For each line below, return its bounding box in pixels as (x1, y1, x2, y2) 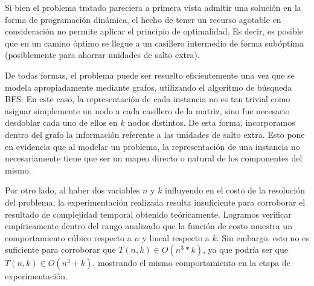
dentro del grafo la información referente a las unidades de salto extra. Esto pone (5, 128, 305, 140)
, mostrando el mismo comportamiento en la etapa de (92, 256, 291, 269)
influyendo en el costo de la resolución (165, 184, 306, 197)
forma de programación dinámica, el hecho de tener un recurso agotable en (5, 13, 281, 25)
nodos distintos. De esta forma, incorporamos (127, 116, 295, 129)
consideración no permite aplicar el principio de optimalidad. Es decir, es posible (5, 25, 303, 37)
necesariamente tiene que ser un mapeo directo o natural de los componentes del (5, 152, 303, 164)
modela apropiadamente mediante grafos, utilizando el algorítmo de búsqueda (5, 80, 292, 93)
